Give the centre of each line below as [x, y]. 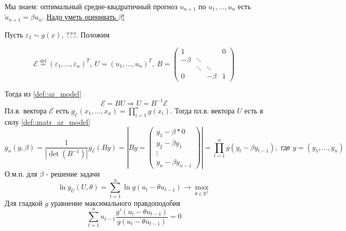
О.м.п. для [21, 173]
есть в [254, 110]
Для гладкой [24, 203]
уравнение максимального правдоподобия [115, 203]
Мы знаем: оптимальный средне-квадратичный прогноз [91, 6]
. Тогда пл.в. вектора [203, 110]
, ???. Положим [85, 34]
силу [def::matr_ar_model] [48, 121]
